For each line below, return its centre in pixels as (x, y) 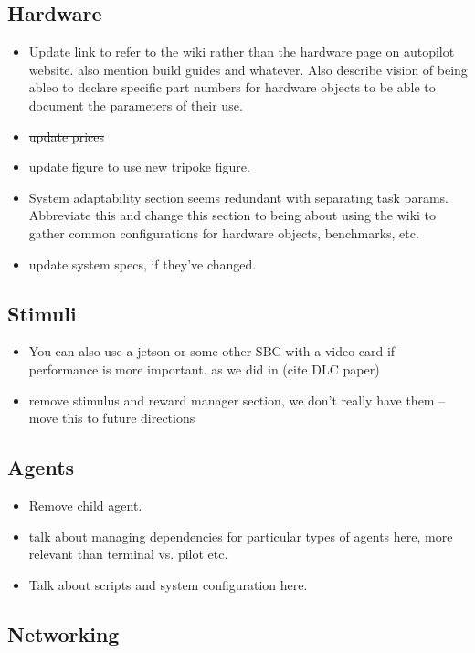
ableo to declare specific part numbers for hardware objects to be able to (232, 87)
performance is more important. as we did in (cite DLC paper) (204, 369)
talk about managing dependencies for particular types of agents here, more (241, 536)
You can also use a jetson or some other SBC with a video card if (212, 351)
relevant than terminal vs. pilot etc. (128, 554)
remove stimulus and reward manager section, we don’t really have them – (237, 400)
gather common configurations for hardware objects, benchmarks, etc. (224, 232)
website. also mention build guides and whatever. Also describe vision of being (248, 69)
